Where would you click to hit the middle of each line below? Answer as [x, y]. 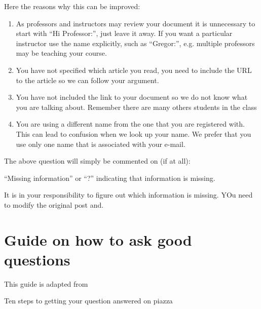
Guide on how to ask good [98, 239]
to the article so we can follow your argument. [87, 80]
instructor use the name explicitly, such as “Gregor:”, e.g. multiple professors [135, 43]
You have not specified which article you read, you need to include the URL [134, 70]
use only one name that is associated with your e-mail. [101, 144]
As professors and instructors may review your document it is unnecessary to [136, 23]
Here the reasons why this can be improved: [72, 6]
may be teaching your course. [61, 53]
